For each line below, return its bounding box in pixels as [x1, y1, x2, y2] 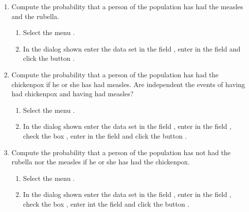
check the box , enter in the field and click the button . [23, 130, 187, 141]
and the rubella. [11, 11, 59, 21]
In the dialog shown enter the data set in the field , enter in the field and [23, 43, 241, 53]
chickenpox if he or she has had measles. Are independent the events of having [11, 79, 245, 89]
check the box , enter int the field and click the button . [23, 198, 190, 209]
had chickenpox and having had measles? [11, 88, 134, 99]
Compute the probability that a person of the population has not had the [11, 147, 231, 157]
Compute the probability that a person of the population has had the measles [11, 1, 243, 11]
